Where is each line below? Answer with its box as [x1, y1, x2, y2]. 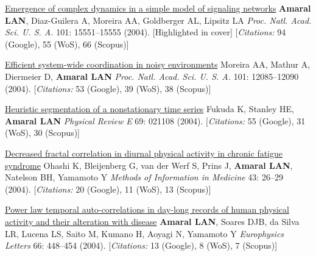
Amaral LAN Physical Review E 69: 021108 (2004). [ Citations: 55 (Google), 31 [5, 114, 306, 127]
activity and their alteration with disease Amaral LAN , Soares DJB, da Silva [5, 215, 300, 227]
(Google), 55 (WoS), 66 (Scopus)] [5, 37, 129, 50]
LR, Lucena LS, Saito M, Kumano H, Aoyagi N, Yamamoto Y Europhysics [5, 227, 284, 240]
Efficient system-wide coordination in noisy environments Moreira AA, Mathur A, [5, 58, 311, 71]
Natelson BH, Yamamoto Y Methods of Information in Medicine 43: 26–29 [5, 171, 283, 183]
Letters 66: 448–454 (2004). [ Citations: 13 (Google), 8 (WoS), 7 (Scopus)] [5, 239, 278, 252]
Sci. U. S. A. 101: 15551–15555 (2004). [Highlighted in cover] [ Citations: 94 [5, 26, 286, 38]
